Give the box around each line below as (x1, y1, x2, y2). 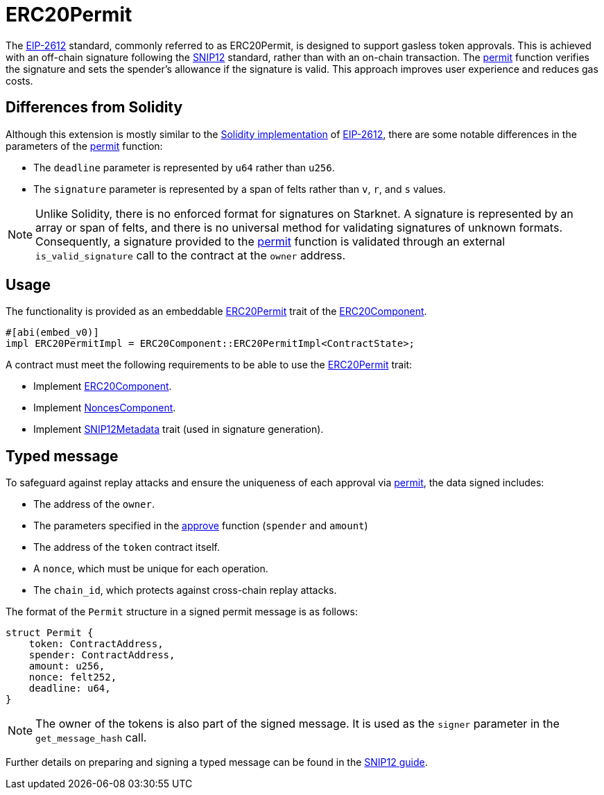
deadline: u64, (28, 683, 111, 694)
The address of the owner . (33, 498, 155, 511)
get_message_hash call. (35, 730, 147, 745)
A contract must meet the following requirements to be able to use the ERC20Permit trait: (6, 359, 413, 371)
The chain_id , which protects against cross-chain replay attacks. (33, 584, 337, 597)
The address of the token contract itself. (33, 541, 220, 554)
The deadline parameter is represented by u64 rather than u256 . (33, 161, 335, 173)
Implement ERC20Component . (33, 380, 172, 393)
